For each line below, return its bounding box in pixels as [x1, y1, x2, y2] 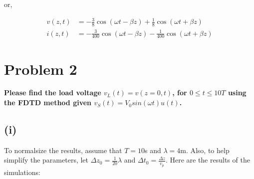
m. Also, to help [180, 145, 230, 155]
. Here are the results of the [165, 155, 250, 165]
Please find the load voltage [4, 87, 101, 98]
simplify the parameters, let [4, 155, 89, 165]
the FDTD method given [4, 97, 92, 108]
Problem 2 [4, 58, 77, 79]
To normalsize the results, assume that [4, 145, 122, 155]
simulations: [4, 167, 40, 177]
